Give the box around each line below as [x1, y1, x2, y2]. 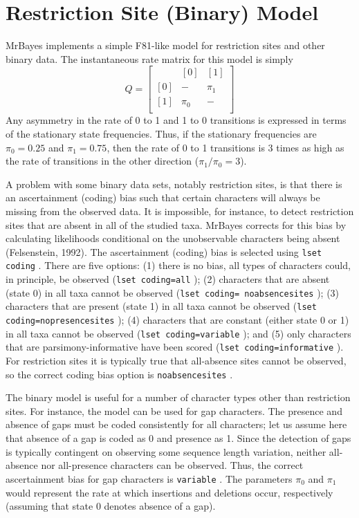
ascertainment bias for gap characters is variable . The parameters [6, 471, 293, 485]
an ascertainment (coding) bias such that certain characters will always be [6, 190, 320, 205]
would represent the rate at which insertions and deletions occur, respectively [6, 485, 333, 499]
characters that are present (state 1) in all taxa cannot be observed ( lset [6, 299, 317, 313]
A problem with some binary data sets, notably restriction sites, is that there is [6, 176, 342, 191]
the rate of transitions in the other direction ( [6, 154, 199, 168]
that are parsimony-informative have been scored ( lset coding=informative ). [6, 340, 344, 354]
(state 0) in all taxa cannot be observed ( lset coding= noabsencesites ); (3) [6, 285, 340, 299]
